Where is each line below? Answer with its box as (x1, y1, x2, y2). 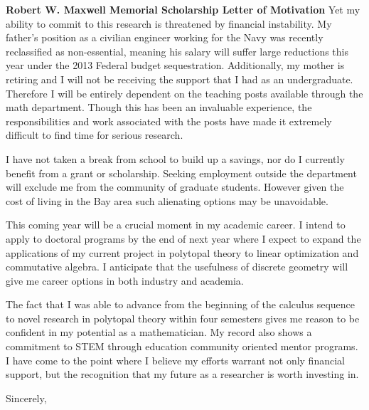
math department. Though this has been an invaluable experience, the (6, 100, 312, 115)
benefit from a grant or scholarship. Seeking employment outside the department (6, 165, 357, 180)
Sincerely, (6, 390, 47, 405)
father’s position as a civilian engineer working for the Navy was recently (6, 30, 323, 45)
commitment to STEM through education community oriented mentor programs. (6, 339, 358, 354)
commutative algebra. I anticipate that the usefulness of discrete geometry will (6, 259, 348, 274)
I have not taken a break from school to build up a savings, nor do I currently (6, 151, 345, 166)
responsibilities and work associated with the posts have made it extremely (6, 113, 332, 128)
